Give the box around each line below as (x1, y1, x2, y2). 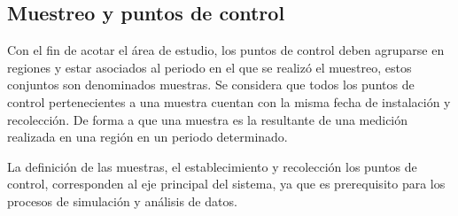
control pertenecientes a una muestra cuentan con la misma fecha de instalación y (7, 92, 451, 111)
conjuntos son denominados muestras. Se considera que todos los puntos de (7, 75, 415, 94)
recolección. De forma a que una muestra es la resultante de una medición (7, 110, 408, 128)
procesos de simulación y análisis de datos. (7, 191, 237, 210)
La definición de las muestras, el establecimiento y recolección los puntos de (7, 157, 417, 175)
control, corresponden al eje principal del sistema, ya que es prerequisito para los (7, 174, 446, 193)
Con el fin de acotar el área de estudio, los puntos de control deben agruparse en (7, 41, 445, 59)
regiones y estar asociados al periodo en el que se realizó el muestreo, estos (7, 58, 412, 76)
